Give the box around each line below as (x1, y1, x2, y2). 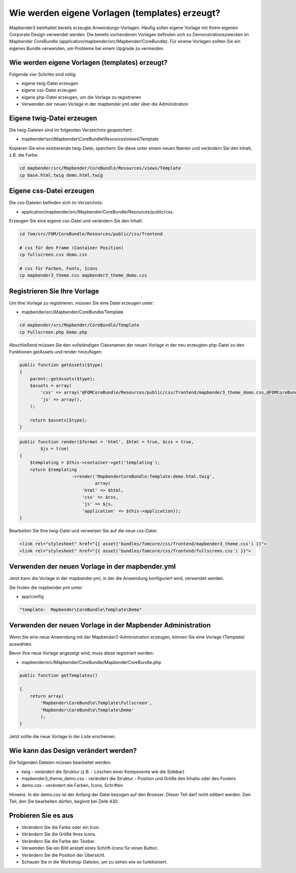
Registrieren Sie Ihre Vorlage (9, 287, 100, 295)
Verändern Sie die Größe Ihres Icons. (21, 831, 97, 837)
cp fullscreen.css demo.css (19, 252, 87, 258)
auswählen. (9, 641, 33, 647)
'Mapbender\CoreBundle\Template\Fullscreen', (40, 700, 152, 706)
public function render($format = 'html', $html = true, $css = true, (19, 439, 194, 444)
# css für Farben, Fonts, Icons (19, 265, 98, 271)
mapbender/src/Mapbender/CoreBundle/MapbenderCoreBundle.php (21, 659, 161, 665)
